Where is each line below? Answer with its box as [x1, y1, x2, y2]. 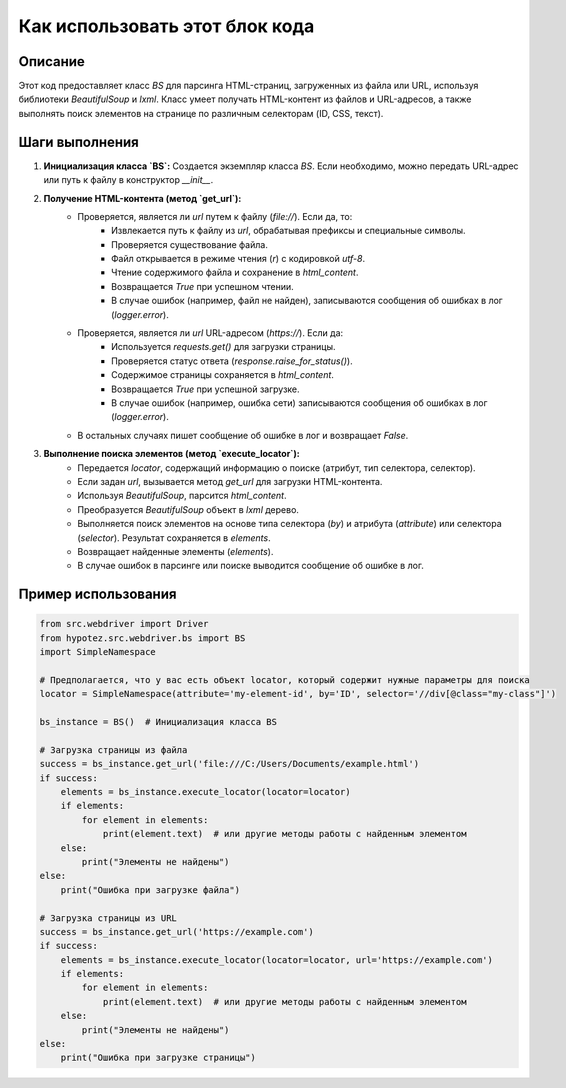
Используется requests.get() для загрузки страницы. [111, 341, 336, 353]
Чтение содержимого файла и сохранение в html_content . [111, 266, 359, 279]
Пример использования [18, 586, 177, 603]
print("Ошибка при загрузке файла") [60, 884, 240, 895]
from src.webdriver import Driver [39, 618, 209, 630]
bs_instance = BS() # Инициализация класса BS [39, 716, 277, 728]
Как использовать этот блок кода [18, 15, 315, 37]
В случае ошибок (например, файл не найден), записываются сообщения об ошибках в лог [111, 295, 504, 307]
